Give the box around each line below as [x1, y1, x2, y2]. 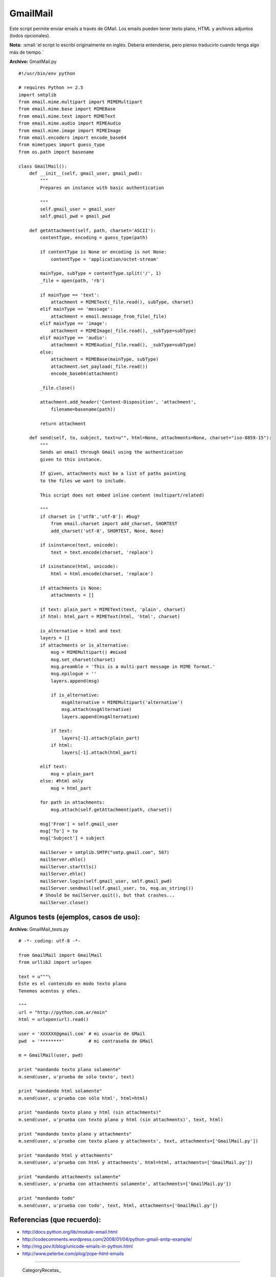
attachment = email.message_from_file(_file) [51, 313, 167, 319]
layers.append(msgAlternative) [61, 714, 140, 720]
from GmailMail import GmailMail [18, 952, 102, 958]
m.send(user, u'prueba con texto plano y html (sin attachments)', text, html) [18, 1117, 223, 1122]
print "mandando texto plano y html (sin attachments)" [18, 1109, 162, 1116]
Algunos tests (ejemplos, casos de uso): [9, 912, 141, 921]
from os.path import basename [18, 149, 95, 155]
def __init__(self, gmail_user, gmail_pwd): [29, 170, 143, 176]
